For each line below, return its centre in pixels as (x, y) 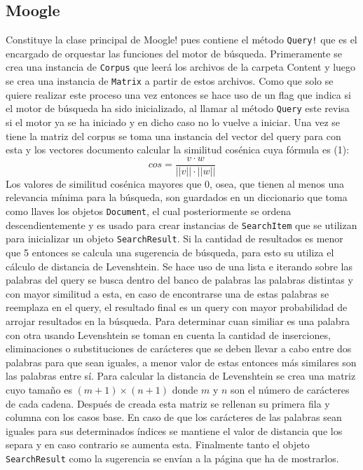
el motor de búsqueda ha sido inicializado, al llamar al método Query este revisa (178, 108)
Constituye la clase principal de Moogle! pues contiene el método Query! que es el (181, 40)
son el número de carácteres (290, 389)
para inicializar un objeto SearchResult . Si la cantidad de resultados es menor (174, 239)
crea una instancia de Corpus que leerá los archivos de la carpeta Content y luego (181, 67)
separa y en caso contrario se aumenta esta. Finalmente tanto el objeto (158, 444)
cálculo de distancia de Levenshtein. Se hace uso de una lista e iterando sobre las (179, 266)
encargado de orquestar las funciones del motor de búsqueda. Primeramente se (174, 53)
